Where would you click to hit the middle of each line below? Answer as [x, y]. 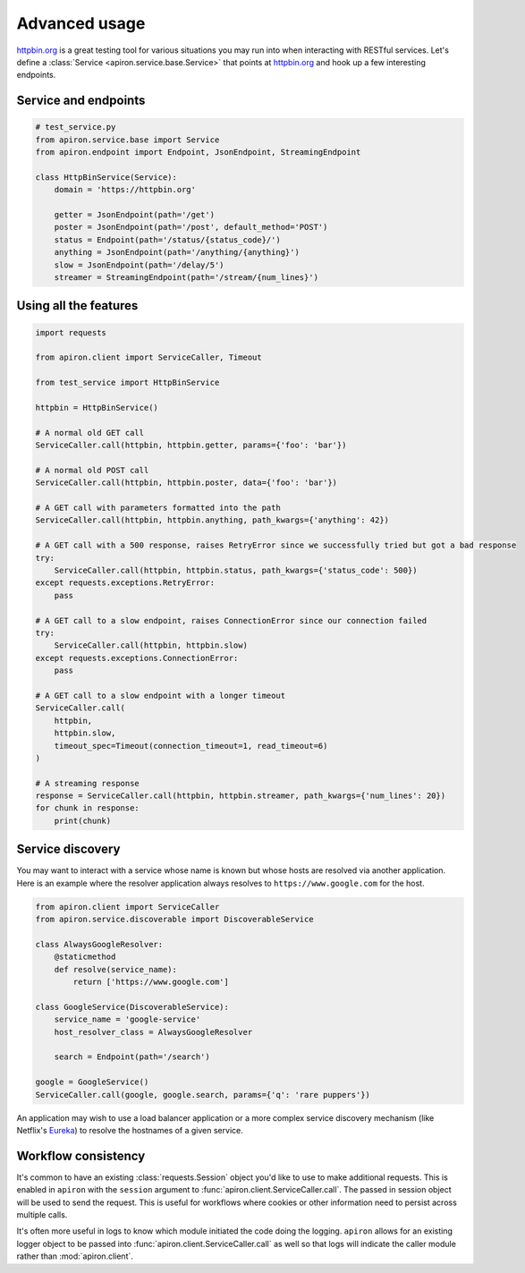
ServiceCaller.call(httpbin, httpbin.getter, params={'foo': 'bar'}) [191, 446]
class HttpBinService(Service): [106, 177]
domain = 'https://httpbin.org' [125, 190]
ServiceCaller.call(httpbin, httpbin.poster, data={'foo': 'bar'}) [186, 483]
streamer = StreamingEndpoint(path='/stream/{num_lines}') [186, 278]
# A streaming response [88, 783]
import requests [71, 332]
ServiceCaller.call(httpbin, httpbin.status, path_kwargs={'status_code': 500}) [236, 571]
